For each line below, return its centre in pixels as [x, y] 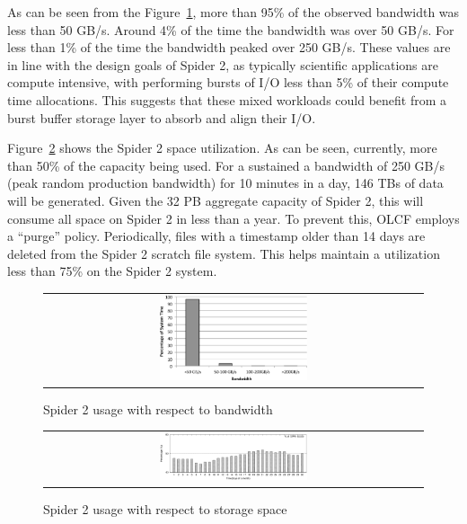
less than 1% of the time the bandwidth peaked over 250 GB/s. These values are [229, 47]
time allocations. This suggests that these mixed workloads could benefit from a [227, 99]
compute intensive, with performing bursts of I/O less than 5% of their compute [228, 82]
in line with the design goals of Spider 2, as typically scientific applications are [223, 64]
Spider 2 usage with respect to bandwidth [158, 409]
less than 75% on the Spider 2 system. [112, 271]
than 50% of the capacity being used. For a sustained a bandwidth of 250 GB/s [226, 165]
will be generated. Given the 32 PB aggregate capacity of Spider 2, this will [216, 200]
